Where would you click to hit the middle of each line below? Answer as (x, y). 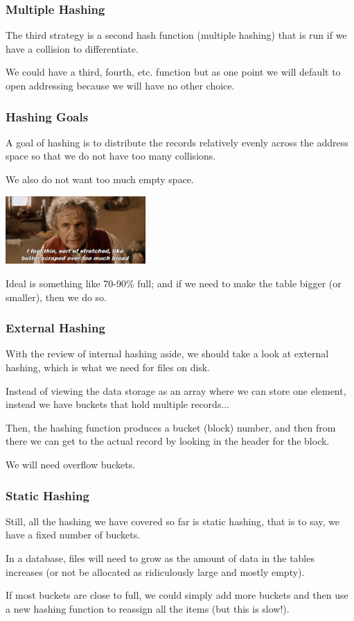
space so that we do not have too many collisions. (111, 156)
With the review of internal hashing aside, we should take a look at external (167, 354)
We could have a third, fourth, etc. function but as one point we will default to (173, 72)
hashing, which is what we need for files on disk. (108, 367)
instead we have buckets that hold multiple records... (118, 404)
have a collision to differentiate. (72, 48)
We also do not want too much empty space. (100, 179)
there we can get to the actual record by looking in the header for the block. (168, 441)
